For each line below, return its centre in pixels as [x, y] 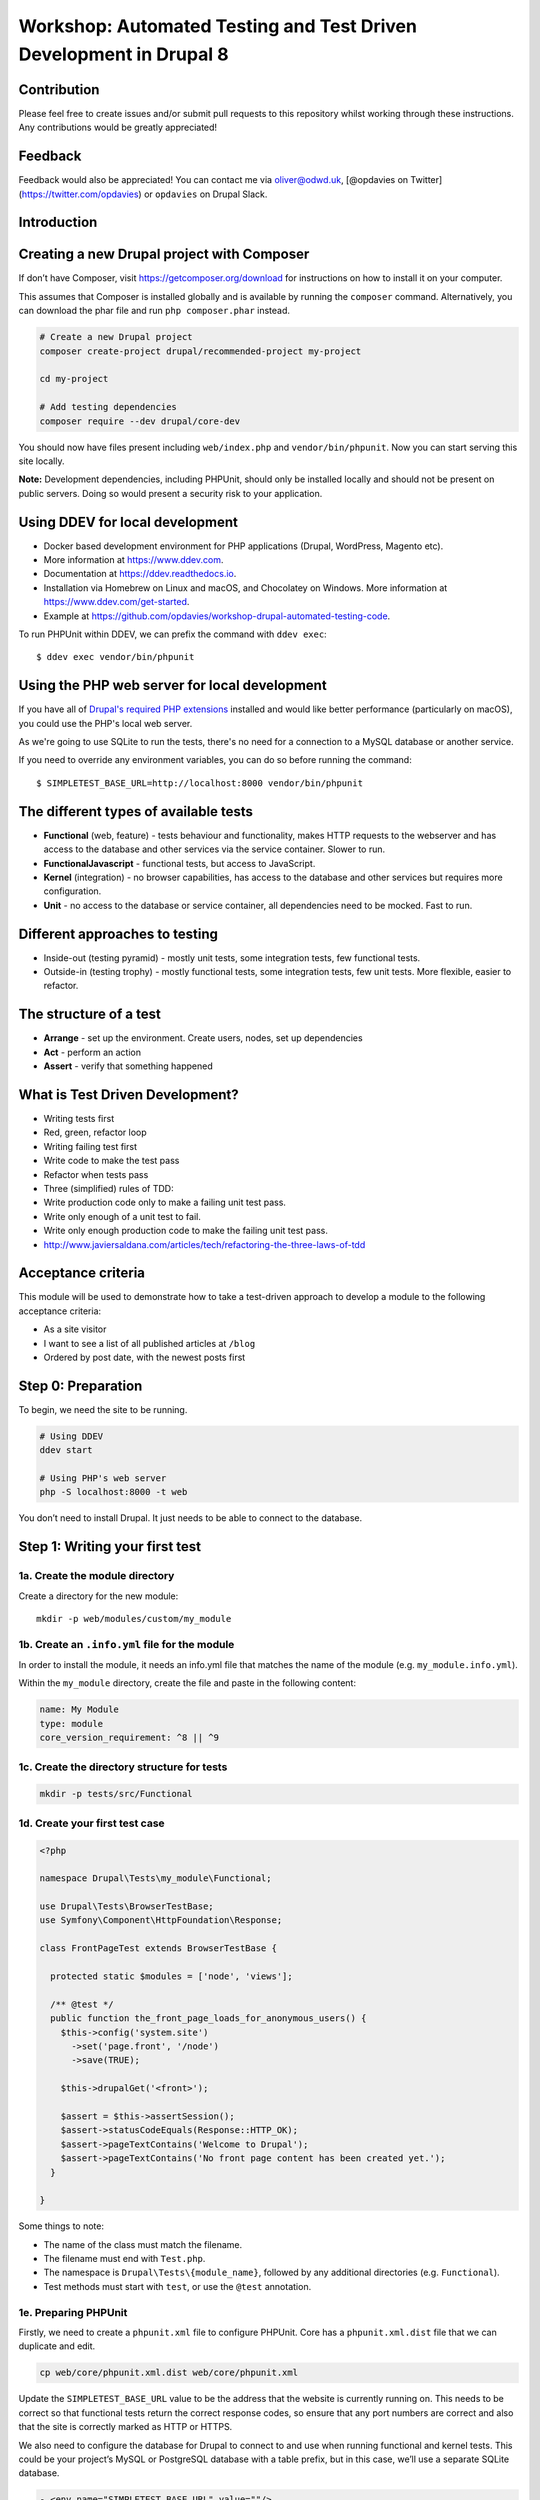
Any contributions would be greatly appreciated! [118, 127]
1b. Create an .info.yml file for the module [126, 1644]
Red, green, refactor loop [95, 1132]
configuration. [72, 891]
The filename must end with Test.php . [124, 2259]
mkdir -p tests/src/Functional [116, 1794]
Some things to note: [61, 2226]
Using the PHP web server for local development [172, 685]
